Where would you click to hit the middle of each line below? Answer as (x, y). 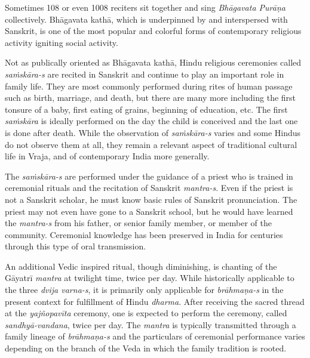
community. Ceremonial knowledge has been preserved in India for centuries (144, 234)
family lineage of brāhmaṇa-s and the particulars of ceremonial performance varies (155, 336)
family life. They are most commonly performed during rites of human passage (149, 86)
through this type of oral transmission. (76, 246)
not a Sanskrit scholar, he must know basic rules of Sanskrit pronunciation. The (151, 199)
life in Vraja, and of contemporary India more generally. (107, 156)
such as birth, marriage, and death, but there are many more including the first (151, 98)
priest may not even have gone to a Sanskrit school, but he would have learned (149, 211)
